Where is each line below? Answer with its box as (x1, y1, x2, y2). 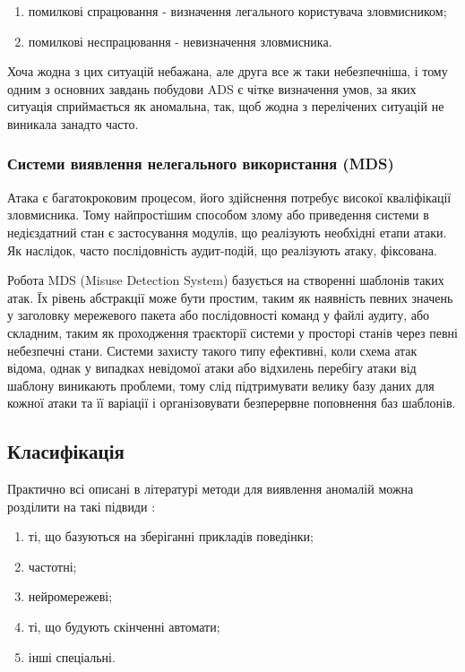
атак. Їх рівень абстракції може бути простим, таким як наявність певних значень (7, 288, 453, 306)
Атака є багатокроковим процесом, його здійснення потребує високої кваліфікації (7, 187, 452, 206)
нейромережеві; (28, 587, 113, 606)
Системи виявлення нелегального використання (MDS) (7, 152, 394, 175)
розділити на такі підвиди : (7, 496, 156, 515)
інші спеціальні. (28, 647, 116, 666)
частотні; (28, 556, 77, 575)
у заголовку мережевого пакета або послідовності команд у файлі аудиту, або (7, 306, 430, 324)
